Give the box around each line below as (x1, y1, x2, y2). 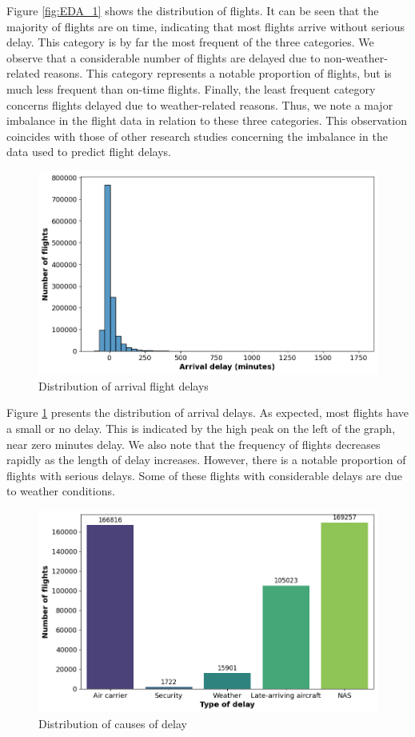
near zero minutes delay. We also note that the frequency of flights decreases (6, 435, 381, 452)
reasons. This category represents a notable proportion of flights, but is (43, 65, 392, 82)
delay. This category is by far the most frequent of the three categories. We (6, 34, 374, 50)
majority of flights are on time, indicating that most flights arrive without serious (6, 18, 405, 34)
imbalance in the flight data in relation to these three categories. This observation (6, 112, 407, 129)
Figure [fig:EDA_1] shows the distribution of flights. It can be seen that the (6, 2, 379, 18)
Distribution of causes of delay (38, 715, 187, 731)
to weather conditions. (6, 483, 115, 499)
